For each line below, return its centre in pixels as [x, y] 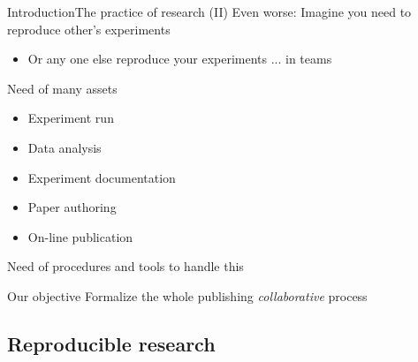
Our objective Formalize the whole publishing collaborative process [187, 295]
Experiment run [71, 118]
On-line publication [80, 236]
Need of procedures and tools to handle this [125, 266]
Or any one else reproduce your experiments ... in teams [180, 59]
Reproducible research [111, 343]
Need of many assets [62, 88]
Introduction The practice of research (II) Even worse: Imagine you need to [209, 11]
